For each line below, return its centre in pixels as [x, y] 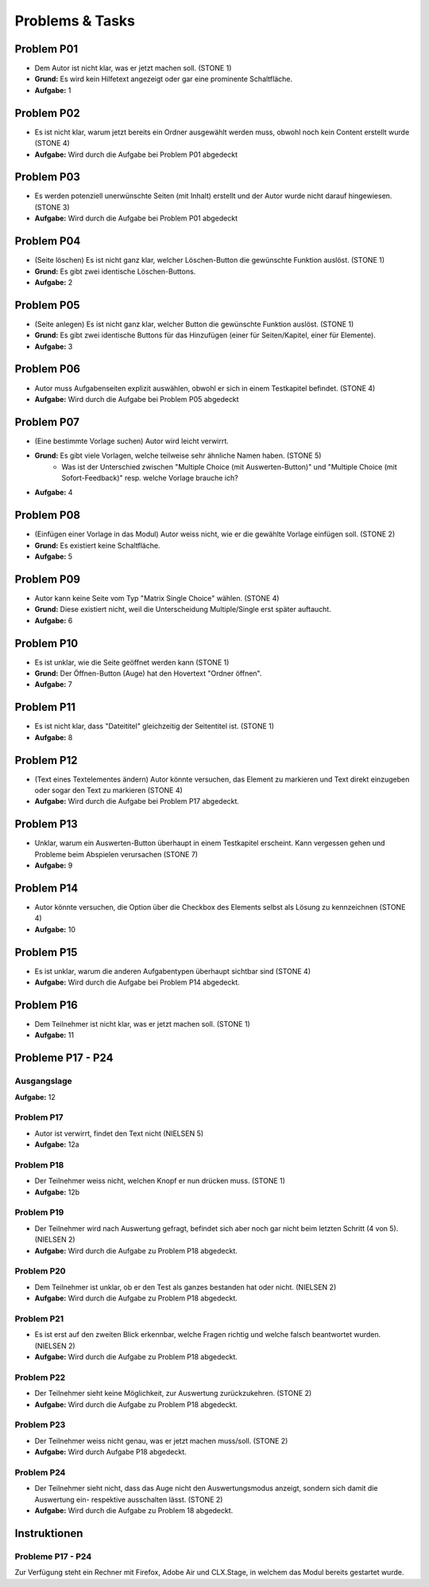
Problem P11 [45, 707]
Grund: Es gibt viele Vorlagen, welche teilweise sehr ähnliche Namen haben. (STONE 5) [178, 456]
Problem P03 [48, 177]
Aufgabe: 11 [54, 1035]
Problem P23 [40, 1425]
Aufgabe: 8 [54, 737]
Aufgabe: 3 [54, 346]
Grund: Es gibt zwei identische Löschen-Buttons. [115, 271]
